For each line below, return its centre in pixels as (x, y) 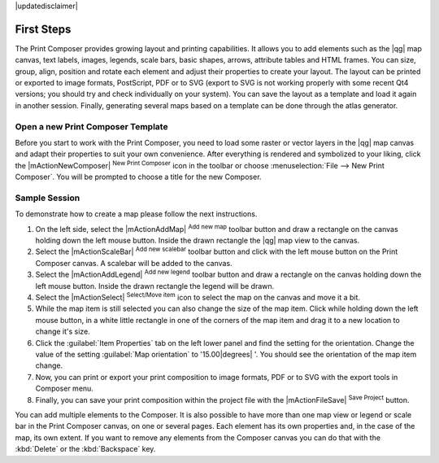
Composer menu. (64, 389)
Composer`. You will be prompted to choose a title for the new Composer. (138, 177)
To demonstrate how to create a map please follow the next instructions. (136, 214)
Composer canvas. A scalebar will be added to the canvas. (134, 263)
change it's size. (63, 332)
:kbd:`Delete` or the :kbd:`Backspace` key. (85, 449)
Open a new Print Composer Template (91, 126)
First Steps (43, 29)
